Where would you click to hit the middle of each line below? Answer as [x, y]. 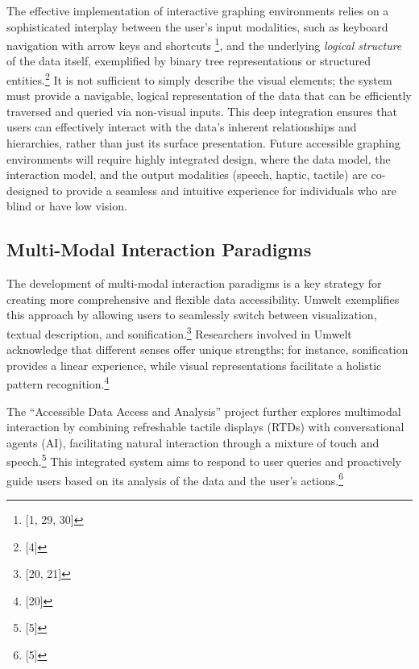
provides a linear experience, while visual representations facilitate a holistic [194, 365]
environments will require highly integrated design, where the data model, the [199, 158]
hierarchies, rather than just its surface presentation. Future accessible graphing [203, 143]
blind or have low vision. [67, 206]
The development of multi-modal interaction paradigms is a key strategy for [194, 283]
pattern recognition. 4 [58, 383]
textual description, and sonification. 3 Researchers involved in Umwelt [179, 332]
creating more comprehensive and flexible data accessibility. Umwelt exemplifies [203, 299]
